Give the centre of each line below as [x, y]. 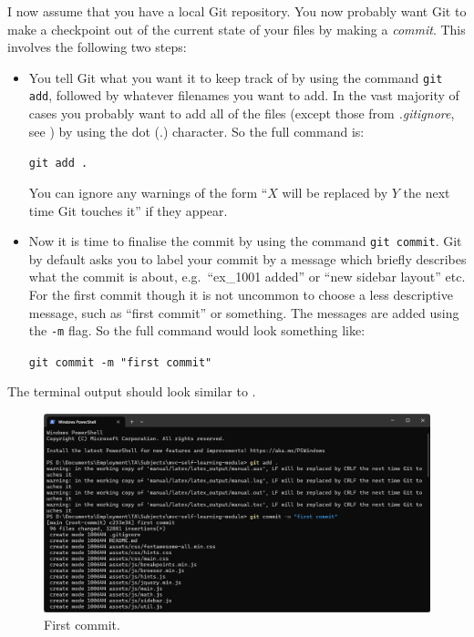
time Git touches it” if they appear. [128, 210]
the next [427, 192]
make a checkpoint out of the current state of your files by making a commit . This [237, 29]
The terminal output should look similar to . [132, 391]
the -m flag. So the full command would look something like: [197, 330]
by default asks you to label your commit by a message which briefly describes [247, 258]
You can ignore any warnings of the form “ [148, 192]
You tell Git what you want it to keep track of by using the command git [236, 77]
